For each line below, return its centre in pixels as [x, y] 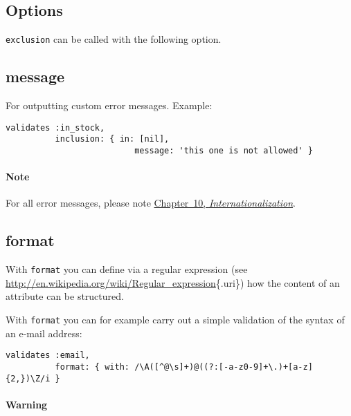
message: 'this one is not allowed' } [224, 150]
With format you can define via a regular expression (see [127, 269]
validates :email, [48, 356]
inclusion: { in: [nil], [112, 139]
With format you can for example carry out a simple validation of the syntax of [175, 320]
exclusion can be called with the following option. [114, 39]
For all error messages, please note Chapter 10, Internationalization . [151, 203]
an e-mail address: [44, 333]
